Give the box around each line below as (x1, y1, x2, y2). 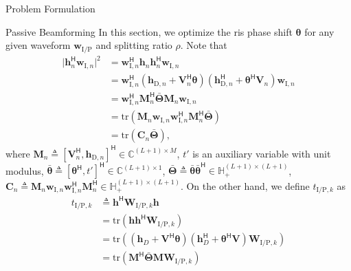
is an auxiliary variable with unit (192, 146, 331, 160)
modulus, (5, 163, 44, 177)
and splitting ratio (95, 38, 172, 52)
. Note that (180, 38, 227, 52)
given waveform (5, 38, 71, 52)
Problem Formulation (5, 1, 95, 15)
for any (304, 24, 335, 39)
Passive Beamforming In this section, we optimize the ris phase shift (5, 24, 293, 39)
